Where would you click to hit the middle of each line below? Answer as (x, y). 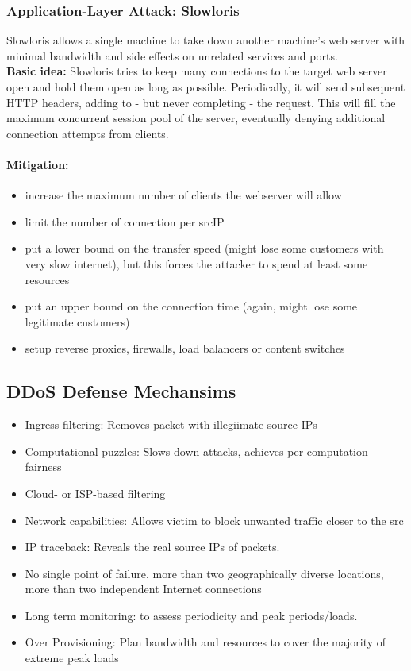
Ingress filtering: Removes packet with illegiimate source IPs (171, 424)
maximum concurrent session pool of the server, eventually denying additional (196, 118)
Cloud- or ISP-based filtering (95, 493)
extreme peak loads (72, 658)
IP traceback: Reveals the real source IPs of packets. (152, 547)
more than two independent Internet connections (143, 589)
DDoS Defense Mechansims (121, 391)
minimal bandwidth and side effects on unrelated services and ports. (172, 55)
